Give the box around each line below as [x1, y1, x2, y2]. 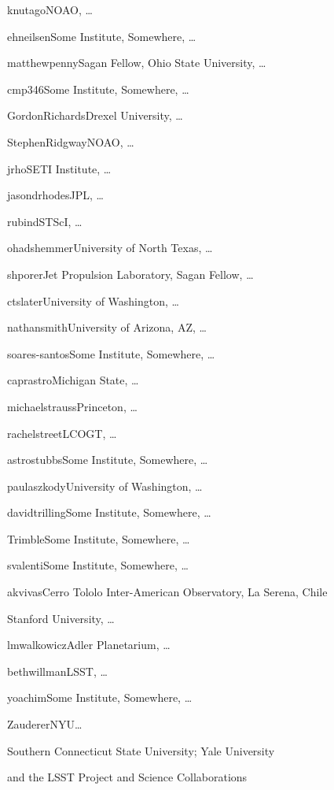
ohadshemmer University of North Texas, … [7, 239, 213, 256]
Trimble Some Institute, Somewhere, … [7, 530, 190, 547]
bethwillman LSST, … [7, 662, 108, 679]
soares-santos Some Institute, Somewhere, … [7, 345, 215, 362]
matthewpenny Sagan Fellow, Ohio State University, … [7, 54, 266, 71]
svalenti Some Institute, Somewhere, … [7, 557, 189, 573]
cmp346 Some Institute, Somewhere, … [7, 80, 189, 97]
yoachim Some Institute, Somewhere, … [7, 689, 193, 706]
